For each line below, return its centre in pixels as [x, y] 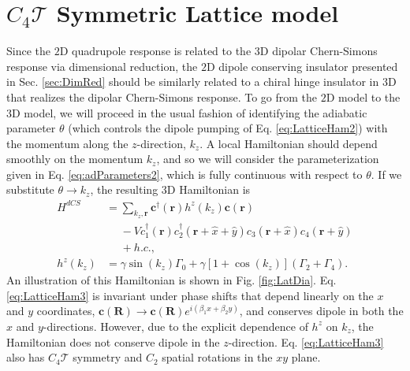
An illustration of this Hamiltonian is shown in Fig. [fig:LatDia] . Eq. [171, 280]
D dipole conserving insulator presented [302, 66]
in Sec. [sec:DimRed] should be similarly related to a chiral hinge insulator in [193, 82]
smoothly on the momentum [75, 159]
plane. [306, 357]
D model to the [363, 96]
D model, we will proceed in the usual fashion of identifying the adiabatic [190, 112]
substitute [30, 189]
